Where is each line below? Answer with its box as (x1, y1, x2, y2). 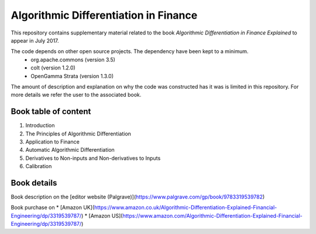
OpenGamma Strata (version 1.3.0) (30, 72, 114, 79)
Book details (11, 178, 57, 188)
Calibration (25, 163, 52, 170)
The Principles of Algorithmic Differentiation (25, 130, 132, 137)
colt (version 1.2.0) (30, 64, 75, 71)
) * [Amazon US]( (81, 212, 123, 219)
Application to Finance (25, 138, 80, 145)
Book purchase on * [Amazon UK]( (11, 204, 95, 211)
